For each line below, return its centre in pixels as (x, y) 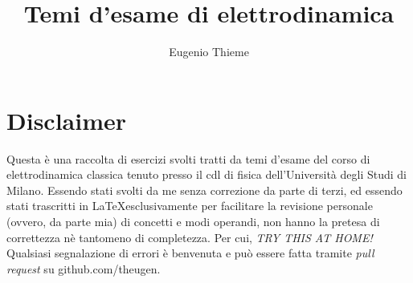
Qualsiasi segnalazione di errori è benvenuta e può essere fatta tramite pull (190, 253)
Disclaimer (67, 120)
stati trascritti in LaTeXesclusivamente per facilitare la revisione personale (190, 206)
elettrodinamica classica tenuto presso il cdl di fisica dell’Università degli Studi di (206, 174)
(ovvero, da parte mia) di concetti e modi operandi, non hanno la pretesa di (193, 222)
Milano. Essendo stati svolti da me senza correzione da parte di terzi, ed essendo (204, 190)
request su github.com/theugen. (84, 268)
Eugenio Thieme (209, 52)
